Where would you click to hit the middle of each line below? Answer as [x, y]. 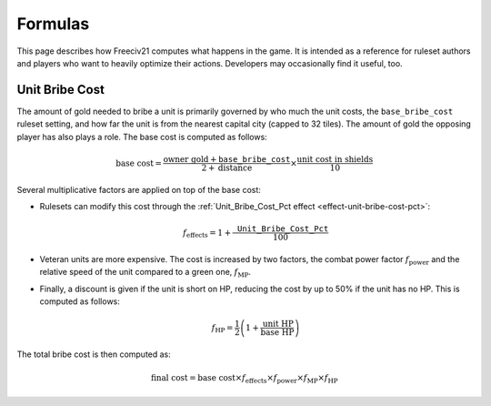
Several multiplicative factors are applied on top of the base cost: [139, 189]
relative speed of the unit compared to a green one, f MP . [145, 273]
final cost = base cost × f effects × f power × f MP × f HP [244, 380]
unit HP [278, 324]
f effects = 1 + [207, 234]
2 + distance [227, 167]
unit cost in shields [335, 159]
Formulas [53, 24]
